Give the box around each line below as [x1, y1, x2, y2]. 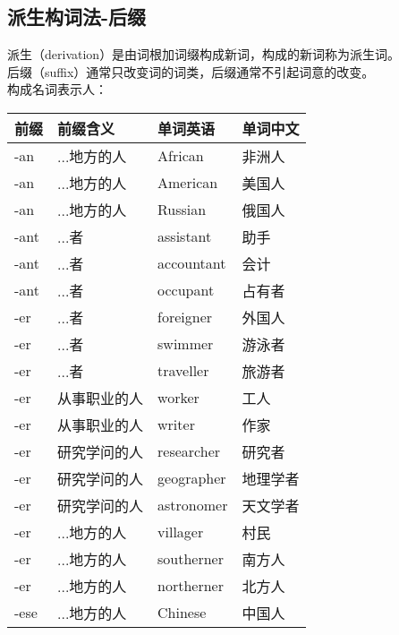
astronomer [157, 494, 228, 516]
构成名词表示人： [7, 80, 107, 99]
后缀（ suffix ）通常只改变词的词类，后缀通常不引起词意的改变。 [7, 62, 375, 81]
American [157, 172, 218, 193]
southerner [157, 548, 224, 570]
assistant [157, 226, 212, 247]
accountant [157, 253, 226, 274]
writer [157, 414, 195, 435]
